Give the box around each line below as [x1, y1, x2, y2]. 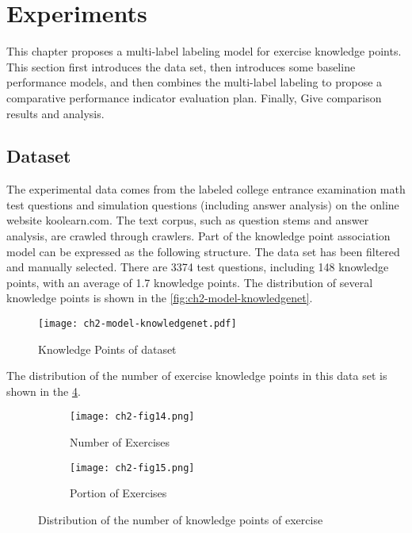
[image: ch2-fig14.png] [70, 411, 195, 423]
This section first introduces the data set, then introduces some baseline [6, 58, 356, 75]
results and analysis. [6, 105, 105, 121]
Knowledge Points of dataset [38, 340, 177, 357]
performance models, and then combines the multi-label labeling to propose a [6, 74, 383, 90]
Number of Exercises [70, 434, 170, 451]
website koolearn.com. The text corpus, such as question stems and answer [6, 212, 369, 228]
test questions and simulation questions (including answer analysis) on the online [6, 196, 399, 213]
